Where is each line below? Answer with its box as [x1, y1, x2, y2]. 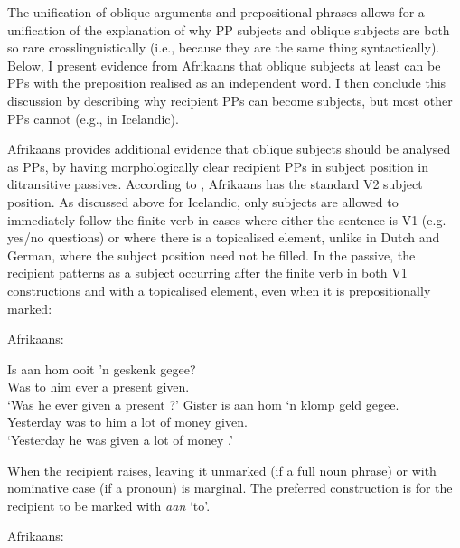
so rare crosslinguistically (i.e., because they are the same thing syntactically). [7, 38, 440, 57]
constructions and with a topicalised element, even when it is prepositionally [7, 280, 431, 299]
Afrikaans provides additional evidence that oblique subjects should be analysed [7, 139, 451, 158]
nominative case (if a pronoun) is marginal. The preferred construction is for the [7, 478, 453, 497]
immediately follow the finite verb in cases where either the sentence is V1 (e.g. [7, 210, 446, 229]
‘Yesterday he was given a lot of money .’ [7, 430, 233, 449]
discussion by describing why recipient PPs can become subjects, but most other [7, 90, 453, 109]
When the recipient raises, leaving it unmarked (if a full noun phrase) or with [7, 460, 437, 479]
